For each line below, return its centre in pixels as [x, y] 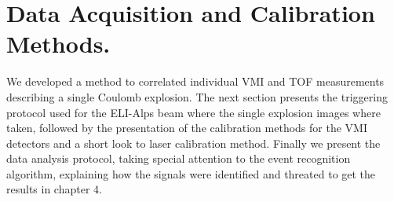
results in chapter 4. [54, 189]
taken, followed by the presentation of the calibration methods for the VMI [187, 128]
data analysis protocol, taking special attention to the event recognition [179, 158]
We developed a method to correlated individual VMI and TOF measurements [195, 81]
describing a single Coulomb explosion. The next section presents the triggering [197, 96]
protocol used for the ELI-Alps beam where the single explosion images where [193, 112]
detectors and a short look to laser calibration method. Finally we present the [193, 143]
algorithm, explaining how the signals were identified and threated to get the [191, 173]
